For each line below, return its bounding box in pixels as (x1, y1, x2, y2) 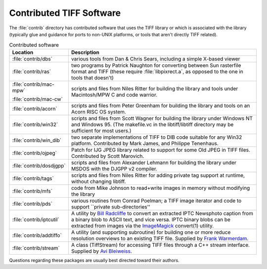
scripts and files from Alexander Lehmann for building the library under (71, 159, 237, 166)
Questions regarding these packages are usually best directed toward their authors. (9, 257, 180, 263)
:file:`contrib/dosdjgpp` (12, 162, 66, 169)
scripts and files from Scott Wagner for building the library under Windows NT (71, 114, 253, 121)
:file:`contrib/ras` (12, 68, 51, 75)
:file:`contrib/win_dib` (12, 137, 62, 144)
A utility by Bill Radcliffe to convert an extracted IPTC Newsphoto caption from (71, 210, 254, 216)
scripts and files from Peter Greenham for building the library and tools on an (71, 102, 250, 109)
